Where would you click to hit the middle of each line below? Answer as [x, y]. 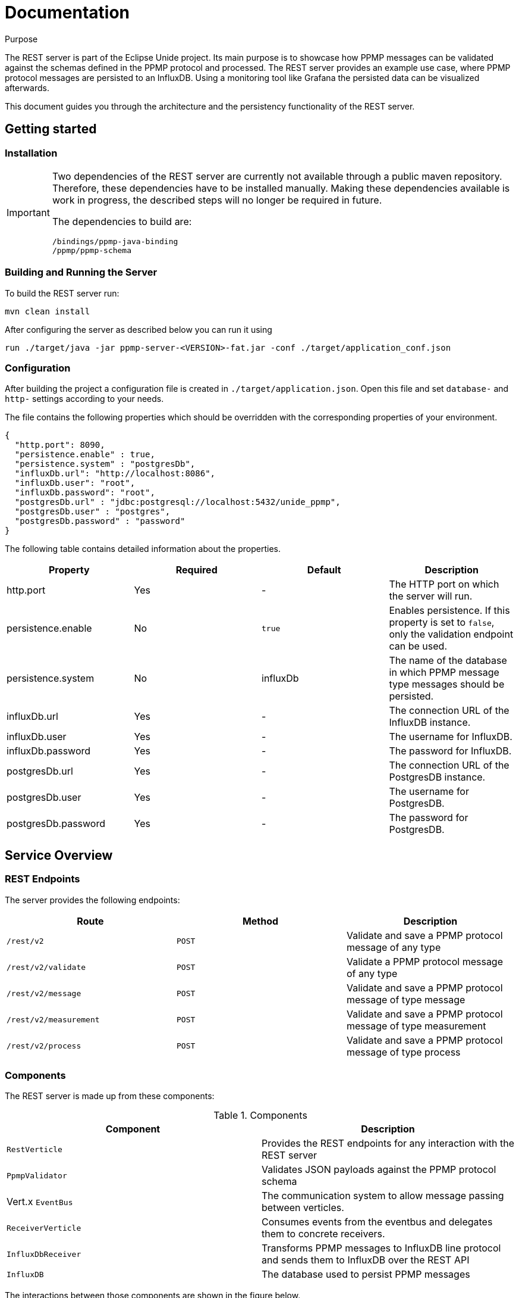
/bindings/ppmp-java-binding [115, 241]
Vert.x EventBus [40, 1202]
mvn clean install [48, 311]
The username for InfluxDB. [451, 737]
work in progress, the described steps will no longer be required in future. [217, 200]
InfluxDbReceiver [44, 1254]
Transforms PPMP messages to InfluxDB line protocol [381, 1248]
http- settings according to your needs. [84, 399]
